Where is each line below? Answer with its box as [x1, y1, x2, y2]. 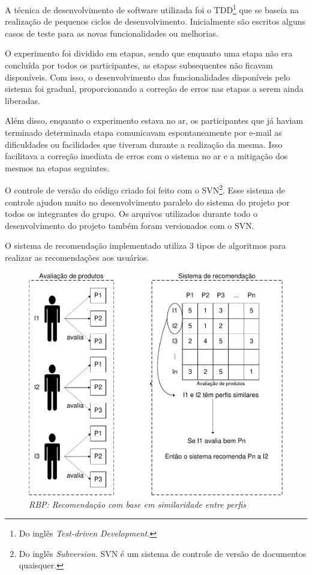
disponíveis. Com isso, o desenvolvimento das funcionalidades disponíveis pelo [5, 70, 290, 83]
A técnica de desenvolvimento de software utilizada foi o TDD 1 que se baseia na [5, 2, 299, 16]
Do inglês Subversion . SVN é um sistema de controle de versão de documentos [19, 547, 307, 559]
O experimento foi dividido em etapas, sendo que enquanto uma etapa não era [5, 47, 293, 59]
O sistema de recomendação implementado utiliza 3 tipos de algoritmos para [5, 239, 286, 252]
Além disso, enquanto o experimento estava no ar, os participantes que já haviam [5, 114, 304, 127]
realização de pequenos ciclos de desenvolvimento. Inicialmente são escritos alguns [5, 15, 306, 28]
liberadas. [5, 94, 40, 106]
